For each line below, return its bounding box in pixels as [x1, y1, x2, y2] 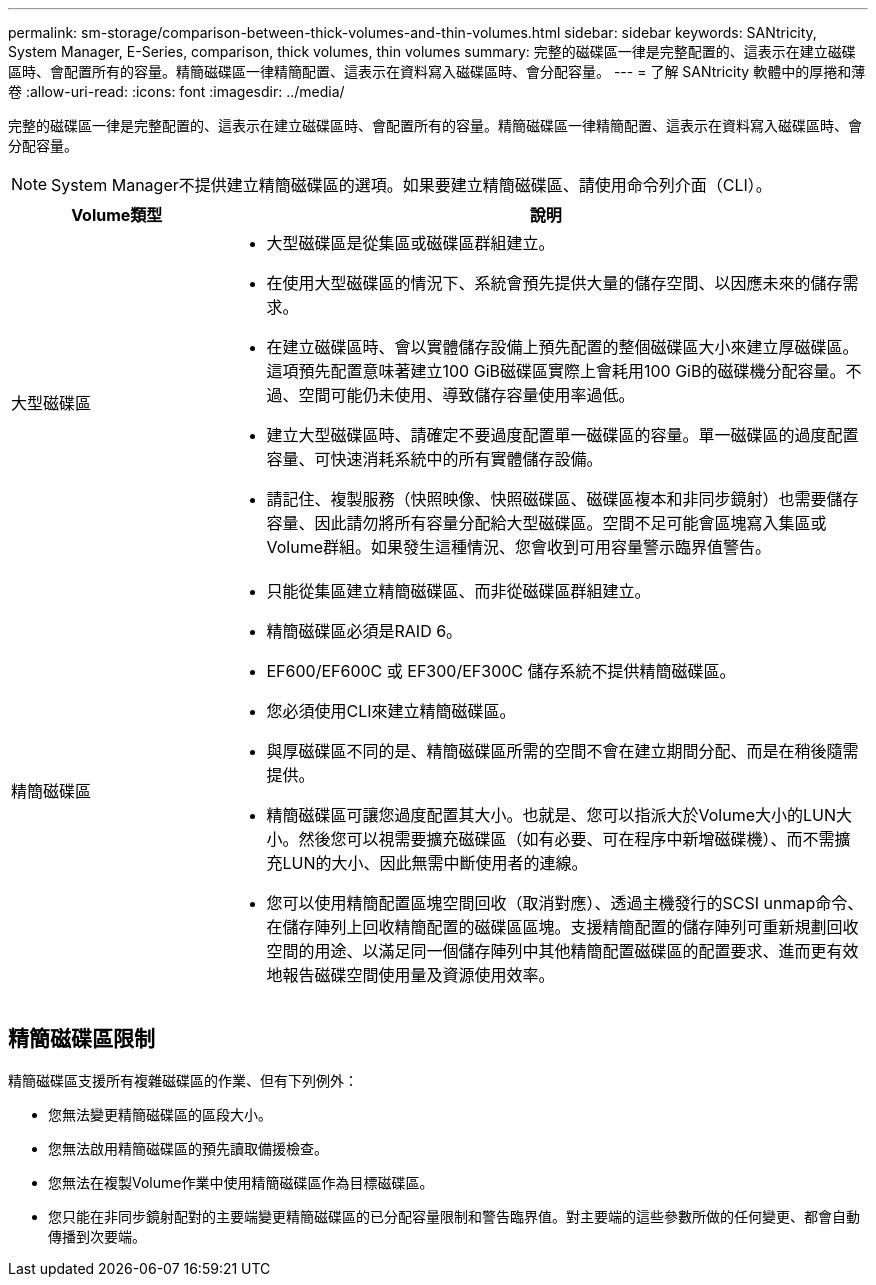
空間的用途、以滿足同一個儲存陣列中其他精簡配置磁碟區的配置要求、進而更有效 [266, 941, 859, 961]
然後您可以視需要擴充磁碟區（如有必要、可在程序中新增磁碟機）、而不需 [298, 829, 835, 849]
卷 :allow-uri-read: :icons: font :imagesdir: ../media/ [8, 83, 345, 100]
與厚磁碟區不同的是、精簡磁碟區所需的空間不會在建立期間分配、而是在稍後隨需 [266, 741, 859, 761]
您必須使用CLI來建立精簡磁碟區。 [266, 701, 516, 721]
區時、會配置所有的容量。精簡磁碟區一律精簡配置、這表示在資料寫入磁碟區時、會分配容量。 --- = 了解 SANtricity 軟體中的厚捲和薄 [8, 63, 866, 80]
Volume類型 [71, 205, 163, 225]
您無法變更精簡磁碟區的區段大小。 [48, 1105, 272, 1123]
